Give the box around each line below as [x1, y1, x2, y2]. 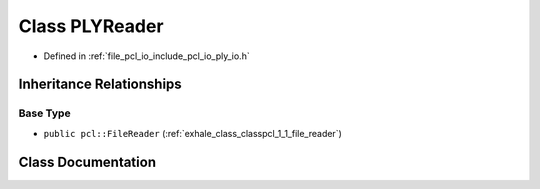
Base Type [18, 106, 71, 120]
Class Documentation [18, 153, 157, 170]
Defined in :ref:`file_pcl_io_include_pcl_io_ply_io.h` [43, 50, 250, 62]
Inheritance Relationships [18, 76, 182, 93]
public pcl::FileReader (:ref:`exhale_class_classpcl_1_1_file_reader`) [43, 127, 342, 139]
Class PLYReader [18, 15, 164, 37]
